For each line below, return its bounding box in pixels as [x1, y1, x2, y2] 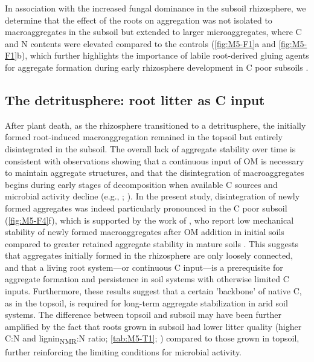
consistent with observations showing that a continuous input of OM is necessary [5, 154, 304, 167]
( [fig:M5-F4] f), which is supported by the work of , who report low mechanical [5, 213, 294, 226]
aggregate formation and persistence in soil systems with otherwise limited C [5, 273, 289, 285]
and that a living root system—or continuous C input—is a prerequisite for [5, 260, 283, 273]
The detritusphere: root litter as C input [5, 90, 265, 109]
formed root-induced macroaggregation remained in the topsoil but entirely [5, 131, 283, 143]
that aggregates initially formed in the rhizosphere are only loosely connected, [5, 249, 293, 262]
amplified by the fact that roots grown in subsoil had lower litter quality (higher [5, 320, 302, 332]
